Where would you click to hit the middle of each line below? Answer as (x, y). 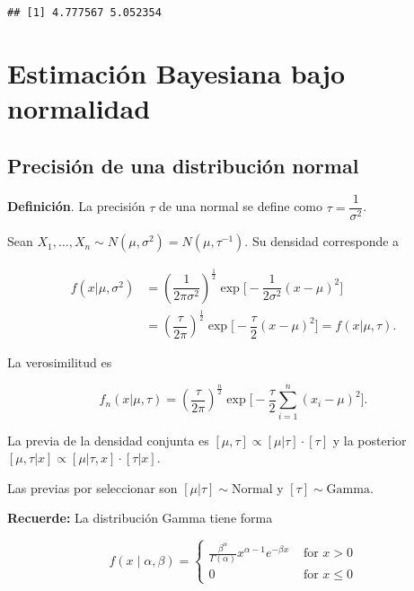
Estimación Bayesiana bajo (176, 72)
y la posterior (370, 440)
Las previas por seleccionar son (92, 487)
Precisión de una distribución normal (183, 165)
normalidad (79, 108)
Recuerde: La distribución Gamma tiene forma (140, 518)
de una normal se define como (241, 206)
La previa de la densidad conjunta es (108, 440)
